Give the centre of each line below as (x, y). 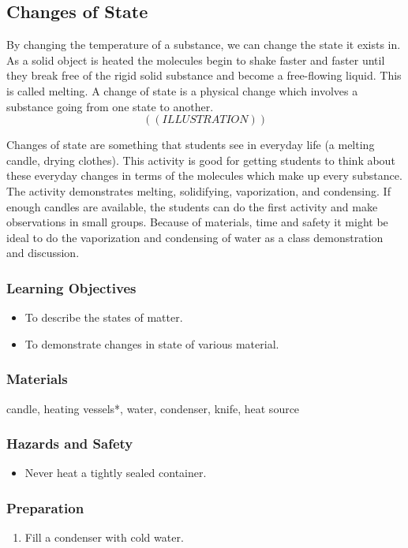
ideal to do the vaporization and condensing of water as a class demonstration (195, 237)
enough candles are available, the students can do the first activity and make (192, 206)
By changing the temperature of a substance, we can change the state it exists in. (204, 45)
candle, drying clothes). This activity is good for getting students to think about (201, 160)
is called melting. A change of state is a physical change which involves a (182, 90)
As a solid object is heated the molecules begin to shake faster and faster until (196, 60)
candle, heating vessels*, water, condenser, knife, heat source (153, 408)
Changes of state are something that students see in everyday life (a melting (191, 145)
